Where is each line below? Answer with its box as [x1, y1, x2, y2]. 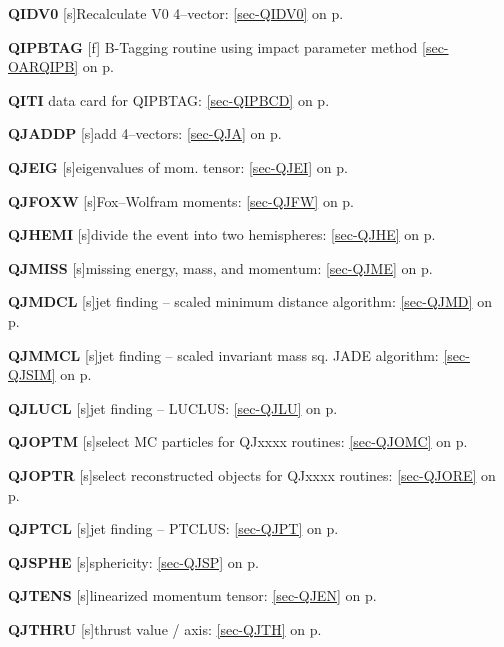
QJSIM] [8, 364, 56, 385]
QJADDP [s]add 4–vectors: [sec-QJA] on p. [8, 123, 282, 144]
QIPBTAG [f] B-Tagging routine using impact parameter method [8, 36, 418, 57]
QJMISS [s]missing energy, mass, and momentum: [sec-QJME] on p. [8, 257, 433, 278]
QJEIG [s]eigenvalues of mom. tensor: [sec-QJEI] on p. [8, 156, 348, 177]
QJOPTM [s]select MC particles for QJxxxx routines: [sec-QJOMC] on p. [8, 431, 468, 452]
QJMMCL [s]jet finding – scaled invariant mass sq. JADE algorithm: [8, 344, 439, 365]
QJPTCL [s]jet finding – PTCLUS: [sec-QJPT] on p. [8, 518, 339, 539]
